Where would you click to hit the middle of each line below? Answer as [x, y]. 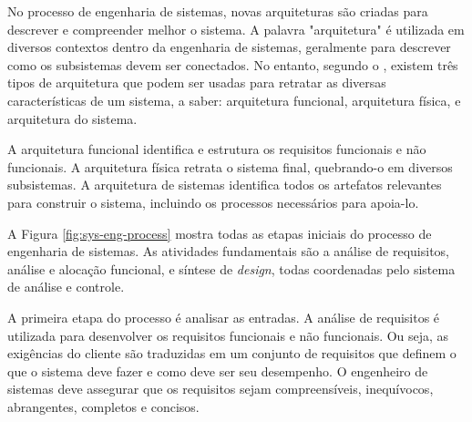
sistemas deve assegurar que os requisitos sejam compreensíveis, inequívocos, [221, 389]
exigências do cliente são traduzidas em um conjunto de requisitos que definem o [232, 353]
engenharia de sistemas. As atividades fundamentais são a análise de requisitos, [228, 251]
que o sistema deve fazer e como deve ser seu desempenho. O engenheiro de [218, 371]
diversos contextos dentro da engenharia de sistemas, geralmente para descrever [229, 47]
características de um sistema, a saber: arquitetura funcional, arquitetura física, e [234, 100]
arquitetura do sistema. [72, 118]
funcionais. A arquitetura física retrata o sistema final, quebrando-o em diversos [230, 166]
